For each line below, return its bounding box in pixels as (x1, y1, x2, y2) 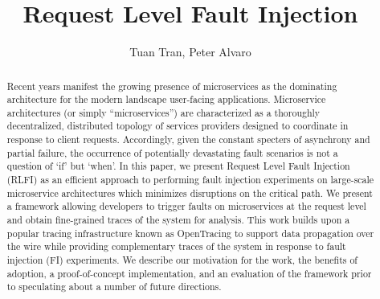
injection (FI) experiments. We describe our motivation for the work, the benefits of (6, 253, 358, 267)
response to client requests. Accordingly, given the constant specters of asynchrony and (6, 133, 370, 146)
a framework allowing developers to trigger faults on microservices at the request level (6, 199, 366, 213)
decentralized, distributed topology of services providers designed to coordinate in (6, 119, 349, 133)
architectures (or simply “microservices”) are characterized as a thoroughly (6, 105, 321, 119)
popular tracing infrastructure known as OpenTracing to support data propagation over (6, 226, 374, 240)
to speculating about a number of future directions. (6, 280, 222, 293)
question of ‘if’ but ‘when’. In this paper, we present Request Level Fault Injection (6, 159, 350, 173)
